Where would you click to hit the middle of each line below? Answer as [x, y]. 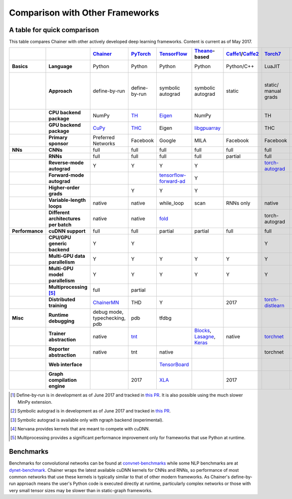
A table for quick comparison [54, 30]
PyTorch [141, 54]
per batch [60, 225]
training [58, 305]
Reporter [59, 349]
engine [57, 386]
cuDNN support [67, 231]
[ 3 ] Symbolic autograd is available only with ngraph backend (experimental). [87, 420]
